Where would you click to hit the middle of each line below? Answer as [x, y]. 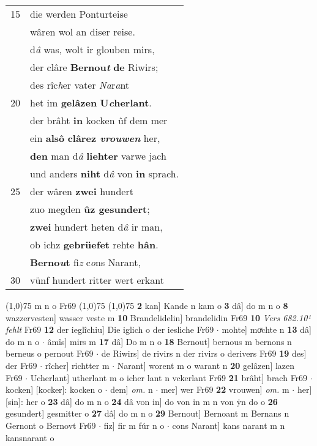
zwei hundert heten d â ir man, [96, 227]
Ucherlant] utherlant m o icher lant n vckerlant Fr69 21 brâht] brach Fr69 [169, 377]
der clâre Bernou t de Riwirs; [94, 67]
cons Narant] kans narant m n [229, 425]
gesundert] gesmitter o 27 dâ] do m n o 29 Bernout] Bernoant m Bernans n [147, 413]
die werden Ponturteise [79, 14]
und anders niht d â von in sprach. [105, 173]
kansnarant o [30, 437]
